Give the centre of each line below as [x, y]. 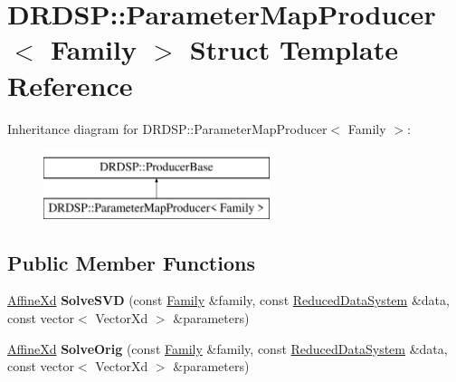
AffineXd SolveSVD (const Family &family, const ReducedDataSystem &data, [228, 300]
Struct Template [294, 49]
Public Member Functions [131, 262]
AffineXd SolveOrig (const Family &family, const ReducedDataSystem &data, [228, 348]
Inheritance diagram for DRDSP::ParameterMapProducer [167, 128]
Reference [70, 85]
